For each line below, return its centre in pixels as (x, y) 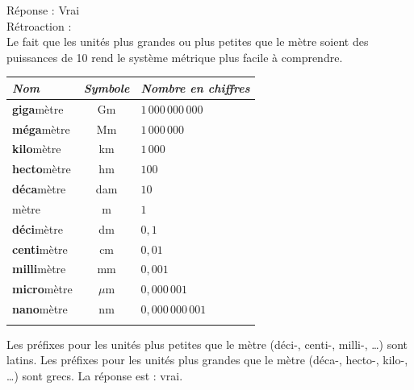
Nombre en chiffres (195, 87)
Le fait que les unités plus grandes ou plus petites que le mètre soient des (188, 41)
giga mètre (38, 108)
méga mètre (41, 129)
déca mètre (39, 189)
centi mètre (40, 249)
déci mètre (38, 228)
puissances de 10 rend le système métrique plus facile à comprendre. (175, 57)
